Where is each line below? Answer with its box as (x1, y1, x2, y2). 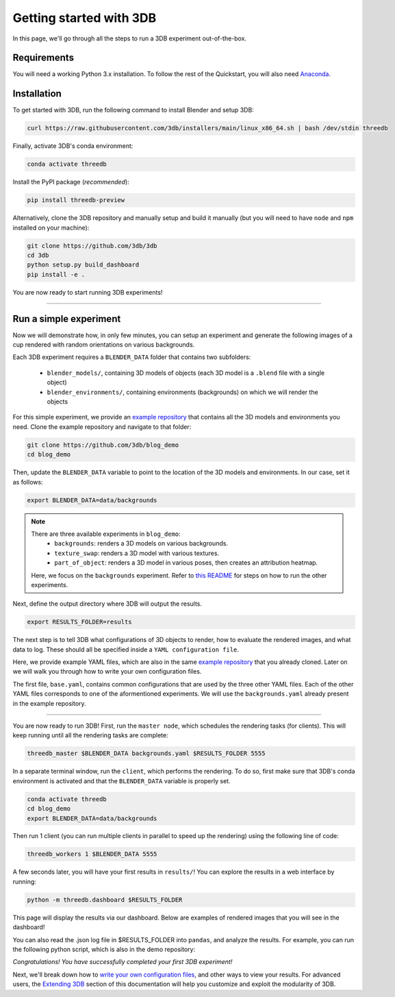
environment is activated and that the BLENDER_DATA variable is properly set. (12, 776, 231, 785)
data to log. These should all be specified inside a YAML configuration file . (12, 645, 240, 654)
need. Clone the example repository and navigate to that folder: (12, 422, 192, 431)
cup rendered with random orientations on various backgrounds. (12, 341, 195, 349)
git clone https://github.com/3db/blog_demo (27, 441, 179, 449)
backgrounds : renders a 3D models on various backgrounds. (54, 539, 229, 547)
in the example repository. (12, 699, 86, 707)
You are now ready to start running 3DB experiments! (12, 288, 163, 296)
